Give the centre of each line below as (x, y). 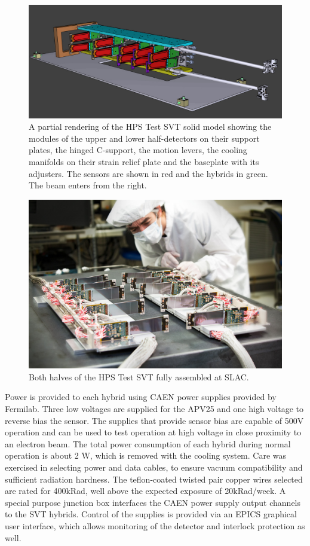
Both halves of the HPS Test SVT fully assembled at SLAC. (139, 376)
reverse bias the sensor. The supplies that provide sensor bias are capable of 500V (154, 420)
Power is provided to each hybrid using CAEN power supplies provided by (141, 397)
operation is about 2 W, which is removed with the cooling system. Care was (146, 455)
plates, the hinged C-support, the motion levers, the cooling (138, 150)
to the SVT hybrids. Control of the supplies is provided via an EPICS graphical (151, 514)
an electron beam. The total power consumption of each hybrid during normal (148, 443)
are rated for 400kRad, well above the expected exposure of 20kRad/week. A (145, 491)
